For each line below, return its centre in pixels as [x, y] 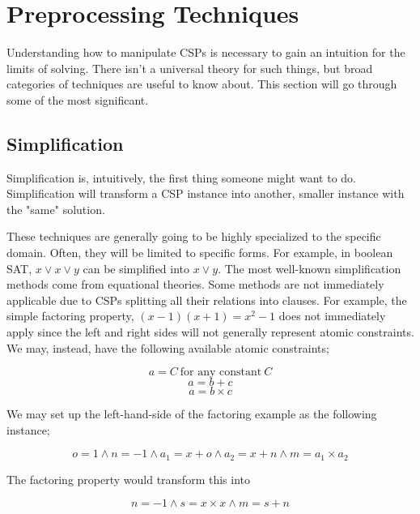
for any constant [221, 373]
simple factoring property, [70, 316]
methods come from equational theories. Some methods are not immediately [195, 284]
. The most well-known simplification [310, 268]
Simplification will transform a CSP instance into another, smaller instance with [206, 193]
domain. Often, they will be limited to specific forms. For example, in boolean [200, 253]
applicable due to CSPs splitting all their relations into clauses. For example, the [207, 300]
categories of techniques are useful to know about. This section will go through [202, 84]
